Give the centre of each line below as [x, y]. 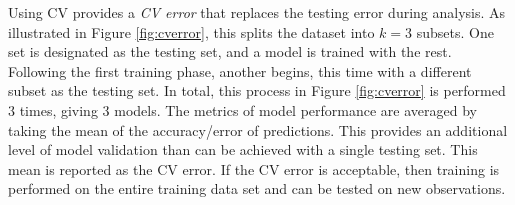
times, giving [58, 109]
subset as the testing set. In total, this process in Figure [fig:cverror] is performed [257, 90]
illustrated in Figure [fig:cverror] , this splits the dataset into [191, 31]
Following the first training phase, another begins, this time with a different [240, 70]
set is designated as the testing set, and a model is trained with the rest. [230, 51]
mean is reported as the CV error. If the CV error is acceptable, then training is [254, 168]
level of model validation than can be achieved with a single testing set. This [243, 149]
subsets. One [455, 31]
